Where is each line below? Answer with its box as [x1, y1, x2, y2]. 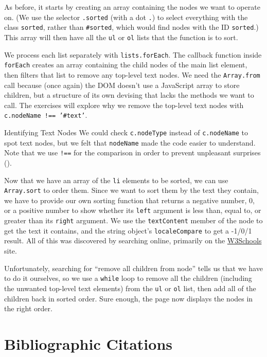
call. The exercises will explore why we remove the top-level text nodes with [4, 99, 244, 110]
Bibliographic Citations [4, 333, 172, 354]
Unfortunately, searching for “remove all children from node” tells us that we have [4, 262, 263, 273]
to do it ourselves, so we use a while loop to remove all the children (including [4, 273, 252, 283]
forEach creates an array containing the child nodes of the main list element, [4, 59, 247, 70]
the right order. [4, 303, 52, 314]
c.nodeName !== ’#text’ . [4, 110, 87, 120]
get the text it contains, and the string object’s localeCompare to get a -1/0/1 [4, 225, 252, 236]
